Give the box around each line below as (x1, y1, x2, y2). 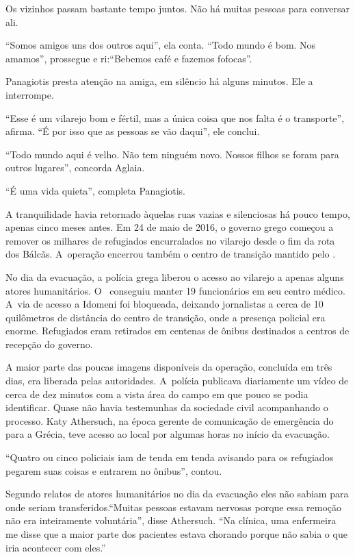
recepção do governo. (5, 336, 93, 351)
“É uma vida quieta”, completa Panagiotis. (5, 183, 185, 197)
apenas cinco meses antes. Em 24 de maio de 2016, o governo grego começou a (5, 220, 334, 234)
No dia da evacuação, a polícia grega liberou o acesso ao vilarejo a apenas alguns (5, 269, 344, 284)
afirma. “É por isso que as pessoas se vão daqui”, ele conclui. (5, 124, 260, 138)
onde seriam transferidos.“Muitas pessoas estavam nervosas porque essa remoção (5, 499, 342, 514)
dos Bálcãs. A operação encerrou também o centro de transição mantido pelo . (5, 247, 336, 261)
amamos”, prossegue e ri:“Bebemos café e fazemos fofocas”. (5, 51, 252, 65)
